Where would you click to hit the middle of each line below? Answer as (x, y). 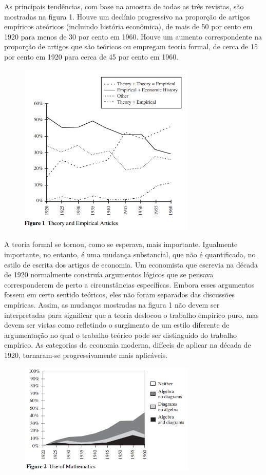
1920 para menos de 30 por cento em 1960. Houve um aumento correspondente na (133, 36)
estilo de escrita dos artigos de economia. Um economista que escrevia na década (131, 264)
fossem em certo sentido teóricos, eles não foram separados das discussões (119, 294)
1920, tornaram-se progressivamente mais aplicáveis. (86, 355)
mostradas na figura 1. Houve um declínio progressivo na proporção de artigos (127, 16)
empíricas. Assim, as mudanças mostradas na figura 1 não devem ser (112, 305)
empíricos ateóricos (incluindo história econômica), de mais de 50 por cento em (128, 26)
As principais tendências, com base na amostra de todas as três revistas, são (124, 6)
